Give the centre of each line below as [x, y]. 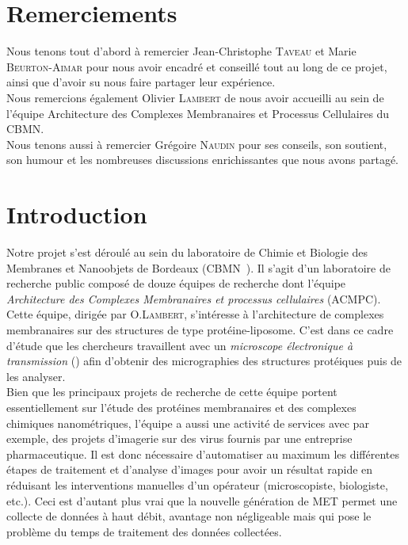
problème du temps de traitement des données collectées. [144, 531]
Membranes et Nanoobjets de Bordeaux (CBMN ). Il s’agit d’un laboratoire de [198, 267]
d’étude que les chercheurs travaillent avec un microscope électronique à [180, 345]
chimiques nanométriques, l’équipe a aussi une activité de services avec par [188, 423]
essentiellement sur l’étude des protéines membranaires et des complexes [181, 407]
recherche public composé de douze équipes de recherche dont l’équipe [176, 283]
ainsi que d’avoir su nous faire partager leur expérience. [141, 82]
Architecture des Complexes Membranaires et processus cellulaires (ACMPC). [194, 298]
